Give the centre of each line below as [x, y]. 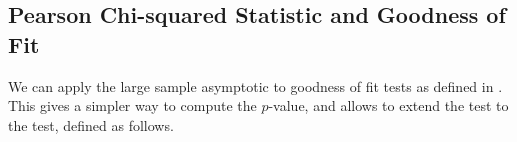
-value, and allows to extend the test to [388, 105]
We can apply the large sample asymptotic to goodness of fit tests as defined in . [255, 85]
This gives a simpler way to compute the [132, 105]
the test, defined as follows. [91, 124]
